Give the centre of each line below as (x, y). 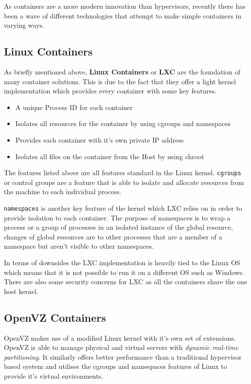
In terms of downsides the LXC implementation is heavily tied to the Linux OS (122, 263)
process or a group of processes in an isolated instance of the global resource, (118, 227)
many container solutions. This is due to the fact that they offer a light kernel (120, 81)
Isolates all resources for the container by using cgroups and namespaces (123, 123)
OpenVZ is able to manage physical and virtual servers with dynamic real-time (121, 347)
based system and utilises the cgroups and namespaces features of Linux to (116, 366)
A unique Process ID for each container (74, 107)
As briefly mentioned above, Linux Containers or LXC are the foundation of (122, 71)
